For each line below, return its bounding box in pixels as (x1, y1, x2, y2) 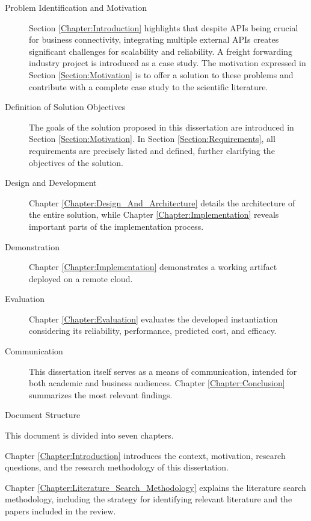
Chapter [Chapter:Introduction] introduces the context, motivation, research (5, 449, 286, 461)
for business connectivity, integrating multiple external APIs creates (29, 33, 279, 46)
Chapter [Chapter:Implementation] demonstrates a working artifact (29, 260, 277, 273)
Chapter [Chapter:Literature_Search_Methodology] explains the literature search (5, 481, 306, 493)
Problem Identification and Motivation (5, 1, 147, 13)
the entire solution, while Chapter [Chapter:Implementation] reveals (29, 208, 279, 221)
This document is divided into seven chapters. (5, 429, 174, 442)
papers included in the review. (5, 505, 116, 517)
